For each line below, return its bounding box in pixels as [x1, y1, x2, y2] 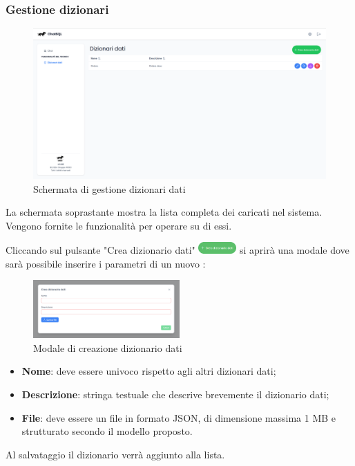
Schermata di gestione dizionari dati [33, 181, 186, 196]
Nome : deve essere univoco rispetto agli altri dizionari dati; [21, 364, 276, 378]
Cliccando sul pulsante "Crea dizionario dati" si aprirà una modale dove [6, 243, 349, 257]
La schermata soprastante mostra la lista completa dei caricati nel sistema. [6, 205, 323, 219]
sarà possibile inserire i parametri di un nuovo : [6, 256, 206, 270]
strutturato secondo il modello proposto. [21, 424, 193, 438]
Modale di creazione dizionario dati [33, 340, 182, 355]
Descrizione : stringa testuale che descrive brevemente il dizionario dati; [21, 386, 329, 401]
